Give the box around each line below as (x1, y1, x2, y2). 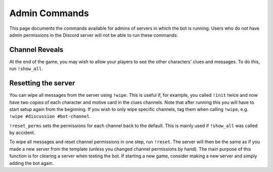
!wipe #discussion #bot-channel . (9, 113, 91, 120)
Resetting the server (9, 79, 75, 88)
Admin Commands (9, 8, 89, 19)
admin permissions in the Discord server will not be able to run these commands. (9, 32, 178, 38)
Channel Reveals (9, 45, 64, 54)
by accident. (9, 130, 35, 136)
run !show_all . (9, 66, 43, 72)
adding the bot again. (9, 160, 54, 166)
